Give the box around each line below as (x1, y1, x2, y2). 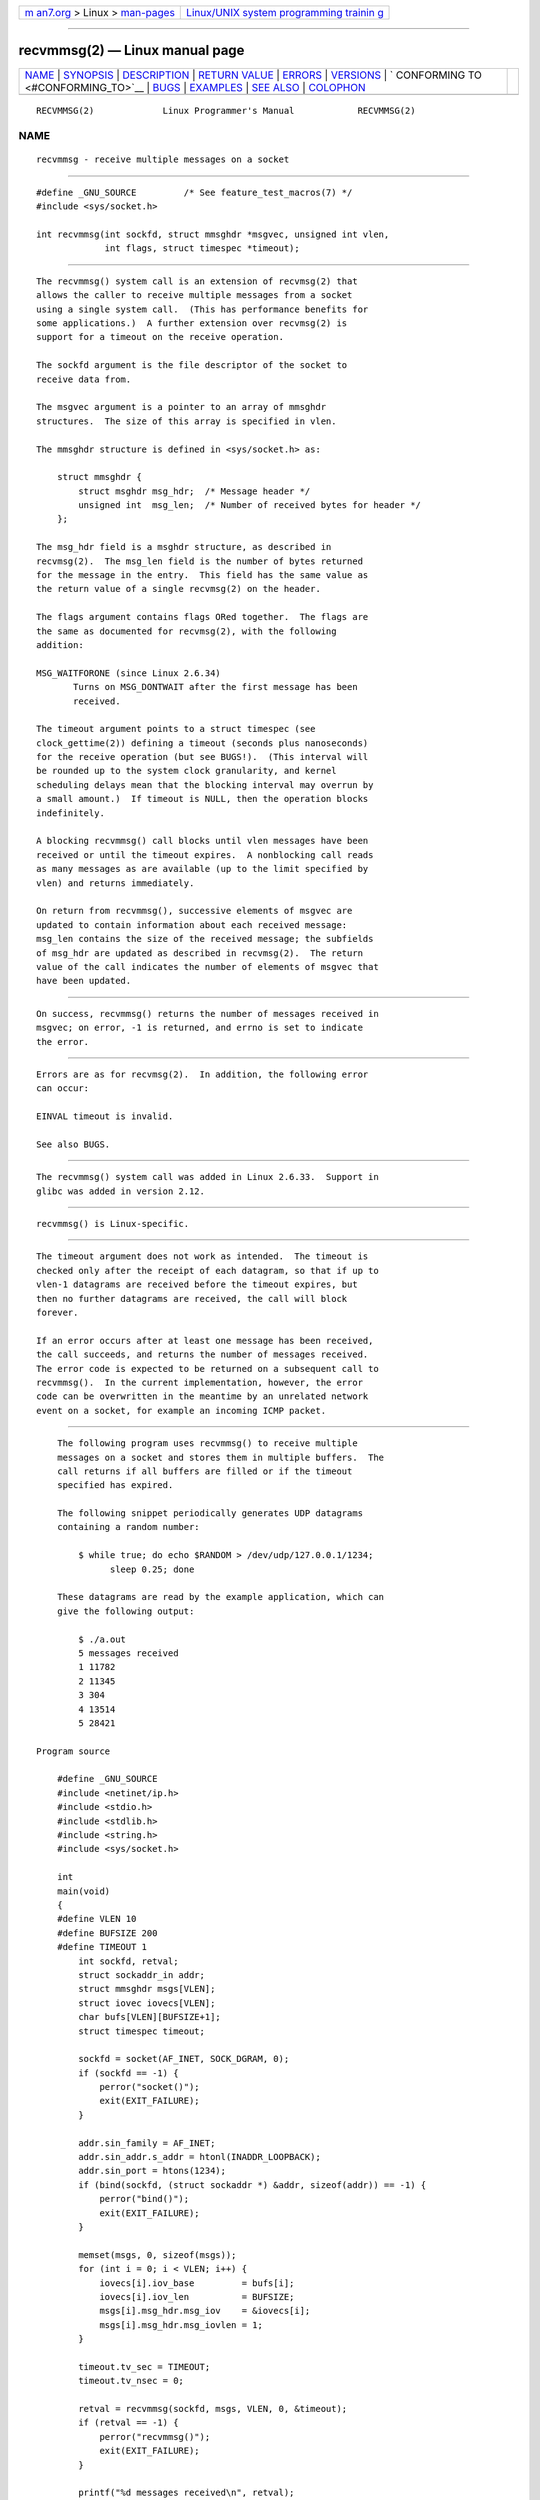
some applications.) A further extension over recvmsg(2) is (36, 317, 348, 329)
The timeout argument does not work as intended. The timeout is (36, 1251, 369, 1262)
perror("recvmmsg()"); (99, 2431, 211, 2442)
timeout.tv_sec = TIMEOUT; (78, 2361, 211, 2372)
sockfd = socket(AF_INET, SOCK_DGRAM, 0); (78, 2053, 290, 2065)
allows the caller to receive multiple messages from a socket (36, 290, 353, 301)
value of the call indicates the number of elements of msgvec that (36, 961, 379, 972)
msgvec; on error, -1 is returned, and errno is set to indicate (36, 1022, 364, 1034)
